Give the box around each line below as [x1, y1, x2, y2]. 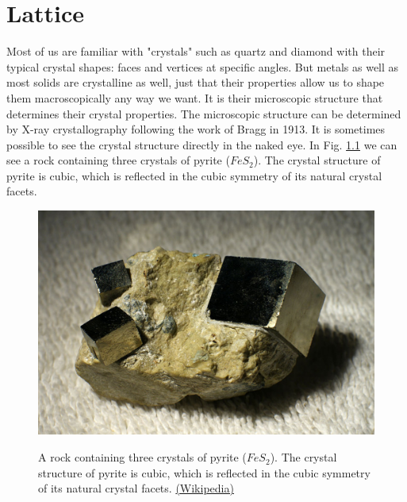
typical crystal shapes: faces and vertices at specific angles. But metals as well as [6, 58, 399, 75]
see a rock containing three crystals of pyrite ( [6, 152, 230, 168]
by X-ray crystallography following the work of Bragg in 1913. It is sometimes [6, 121, 386, 137]
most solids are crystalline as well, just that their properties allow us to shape [6, 74, 385, 91]
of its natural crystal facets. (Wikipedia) [38, 480, 234, 496]
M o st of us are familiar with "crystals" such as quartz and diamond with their [6, 43, 386, 60]
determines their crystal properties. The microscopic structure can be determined [6, 105, 401, 122]
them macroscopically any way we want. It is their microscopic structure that [6, 89, 383, 106]
